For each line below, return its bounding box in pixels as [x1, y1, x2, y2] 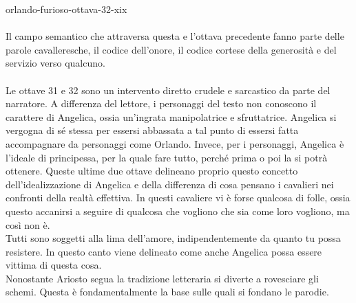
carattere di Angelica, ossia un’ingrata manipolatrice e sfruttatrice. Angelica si [6, 109, 337, 124]
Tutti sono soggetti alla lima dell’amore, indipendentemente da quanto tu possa [6, 231, 341, 245]
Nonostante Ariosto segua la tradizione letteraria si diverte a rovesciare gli [6, 271, 319, 285]
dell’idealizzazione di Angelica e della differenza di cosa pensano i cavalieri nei [6, 177, 334, 191]
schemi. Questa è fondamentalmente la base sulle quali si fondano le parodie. [6, 284, 329, 299]
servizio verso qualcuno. [6, 56, 105, 70]
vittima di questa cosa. [6, 258, 102, 272]
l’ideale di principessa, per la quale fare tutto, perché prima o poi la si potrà [6, 150, 328, 164]
